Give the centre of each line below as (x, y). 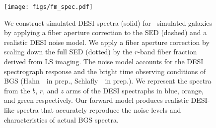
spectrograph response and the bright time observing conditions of (105, 71)
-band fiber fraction (167, 52)
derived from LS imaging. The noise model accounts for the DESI (104, 62)
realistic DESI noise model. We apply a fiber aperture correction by (107, 42)
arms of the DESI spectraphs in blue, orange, (135, 90)
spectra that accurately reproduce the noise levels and (99, 110)
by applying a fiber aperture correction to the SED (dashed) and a (106, 32)
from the (17, 90)
